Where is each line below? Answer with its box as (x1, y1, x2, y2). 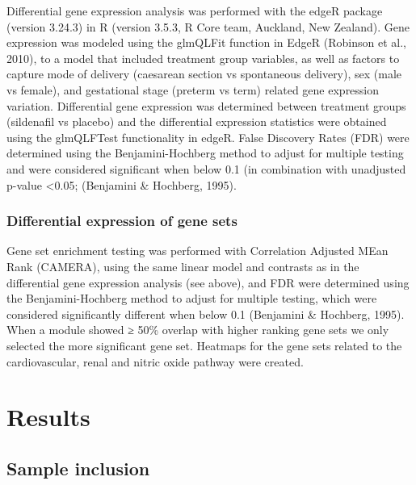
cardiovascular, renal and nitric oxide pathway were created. (6, 353, 304, 370)
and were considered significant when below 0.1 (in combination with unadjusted (6, 160, 406, 177)
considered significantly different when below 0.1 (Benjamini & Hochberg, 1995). (6, 305, 405, 322)
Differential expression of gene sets (6, 211, 237, 231)
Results (6, 400, 90, 433)
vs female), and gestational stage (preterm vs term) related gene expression (6, 81, 380, 98)
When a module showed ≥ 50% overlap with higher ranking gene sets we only (6, 321, 389, 338)
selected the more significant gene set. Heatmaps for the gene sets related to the (6, 337, 402, 353)
